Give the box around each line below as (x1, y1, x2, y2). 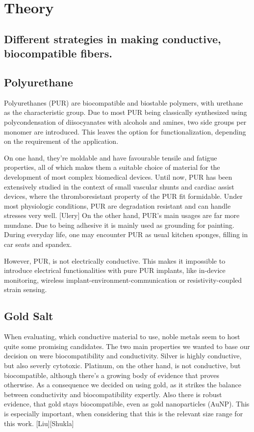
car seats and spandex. (4, 239, 72, 249)
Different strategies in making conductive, (4, 31, 221, 46)
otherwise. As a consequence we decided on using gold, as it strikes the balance (4, 379, 241, 390)
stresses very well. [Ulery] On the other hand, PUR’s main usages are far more (4, 210, 240, 220)
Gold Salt (4, 308, 53, 324)
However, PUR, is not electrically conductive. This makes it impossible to (4, 255, 226, 266)
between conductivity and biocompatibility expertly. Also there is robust (4, 389, 222, 399)
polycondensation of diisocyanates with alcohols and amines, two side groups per (4, 116, 247, 127)
